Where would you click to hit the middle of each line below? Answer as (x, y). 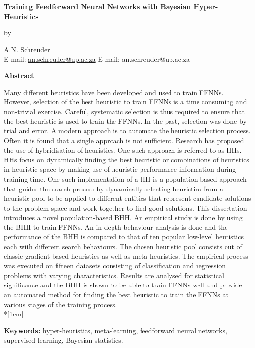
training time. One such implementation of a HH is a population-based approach (125, 178)
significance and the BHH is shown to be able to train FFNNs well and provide (123, 285)
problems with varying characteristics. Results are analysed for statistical (114, 275)
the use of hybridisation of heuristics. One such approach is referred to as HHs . (123, 150)
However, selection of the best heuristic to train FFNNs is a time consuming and (126, 102)
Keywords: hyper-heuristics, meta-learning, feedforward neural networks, (115, 330)
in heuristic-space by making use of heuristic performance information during (120, 169)
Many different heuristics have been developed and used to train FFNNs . (114, 92)
